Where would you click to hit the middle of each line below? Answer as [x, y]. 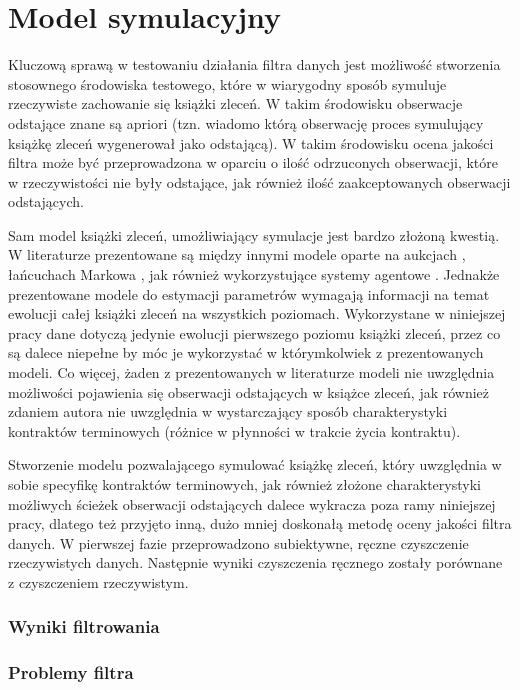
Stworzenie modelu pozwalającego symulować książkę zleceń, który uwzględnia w [255, 464]
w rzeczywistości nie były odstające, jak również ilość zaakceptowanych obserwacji [259, 181]
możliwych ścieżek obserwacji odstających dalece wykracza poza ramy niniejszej [252, 503]
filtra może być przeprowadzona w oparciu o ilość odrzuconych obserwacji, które [253, 162]
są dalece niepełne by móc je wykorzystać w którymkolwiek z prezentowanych [246, 352]
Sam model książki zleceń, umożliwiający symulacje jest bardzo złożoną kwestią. [254, 234]
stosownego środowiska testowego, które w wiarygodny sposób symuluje [227, 83]
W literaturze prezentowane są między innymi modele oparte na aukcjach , [237, 254]
